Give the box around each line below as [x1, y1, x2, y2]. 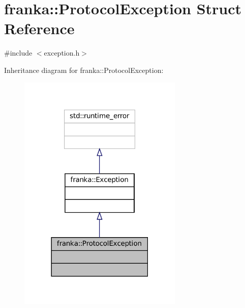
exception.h [44, 47, 80, 58]
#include [4, 47, 33, 58]
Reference [4, 18, 75, 39]
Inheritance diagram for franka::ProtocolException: [4, 64, 164, 75]
